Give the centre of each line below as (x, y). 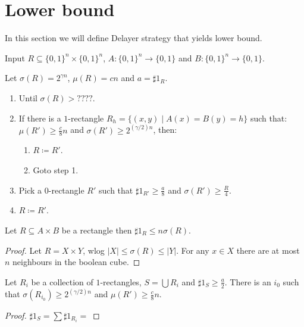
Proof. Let (23, 250)
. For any (193, 250)
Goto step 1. (56, 169)
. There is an (248, 281)
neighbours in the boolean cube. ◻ (76, 262)
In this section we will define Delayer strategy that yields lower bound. (134, 38)
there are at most (268, 250)
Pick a (30, 190)
